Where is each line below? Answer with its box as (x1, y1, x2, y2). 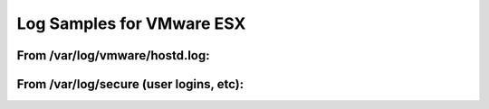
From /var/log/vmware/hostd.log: (16, 48, 210, 63)
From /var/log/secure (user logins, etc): (16, 77, 244, 92)
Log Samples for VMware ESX (16, 14, 246, 33)
